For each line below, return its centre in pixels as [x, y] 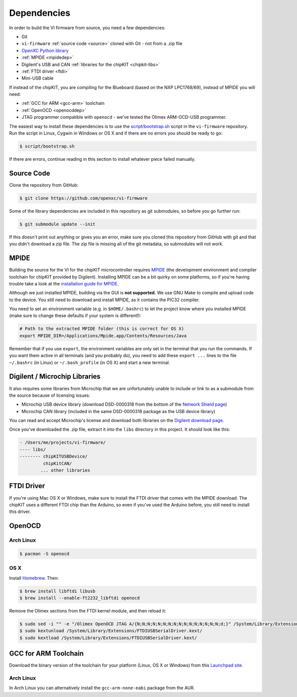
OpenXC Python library [45, 50]
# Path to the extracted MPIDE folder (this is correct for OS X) [102, 329]
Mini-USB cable [38, 78]
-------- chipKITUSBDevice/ [53, 457]
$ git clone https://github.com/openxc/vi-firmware [84, 198]
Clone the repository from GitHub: [44, 185]
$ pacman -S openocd [44, 554]
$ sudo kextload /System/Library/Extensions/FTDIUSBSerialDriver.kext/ [108, 638]
